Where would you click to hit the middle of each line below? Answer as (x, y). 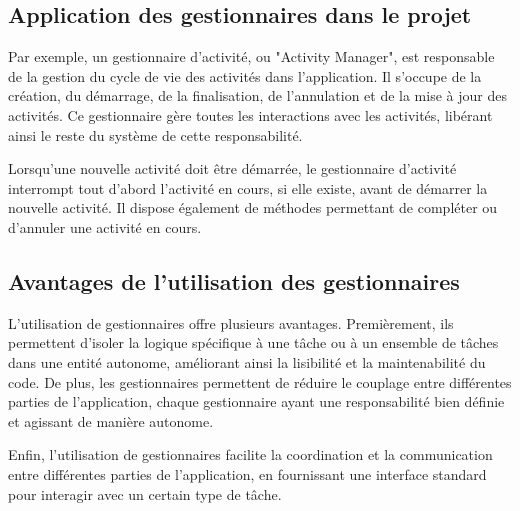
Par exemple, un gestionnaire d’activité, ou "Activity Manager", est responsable (251, 56)
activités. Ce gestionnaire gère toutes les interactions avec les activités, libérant (250, 114)
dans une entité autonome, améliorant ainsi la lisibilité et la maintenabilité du (247, 361)
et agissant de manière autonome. (111, 420)
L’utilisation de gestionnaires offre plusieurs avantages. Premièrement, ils (231, 322)
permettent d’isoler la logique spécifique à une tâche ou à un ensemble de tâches (253, 342)
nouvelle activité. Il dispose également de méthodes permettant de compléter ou (253, 207)
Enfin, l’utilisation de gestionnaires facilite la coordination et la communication (250, 454)
